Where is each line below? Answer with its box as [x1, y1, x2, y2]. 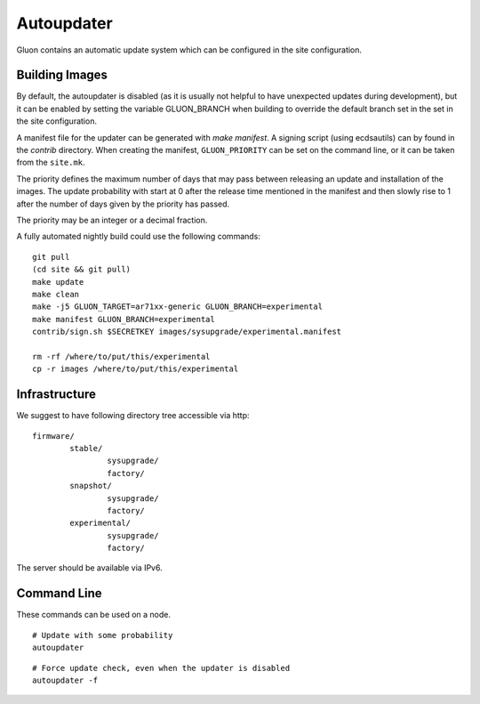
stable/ [69, 443, 103, 453]
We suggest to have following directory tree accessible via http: [16, 410, 250, 421]
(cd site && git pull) [32, 264, 132, 275]
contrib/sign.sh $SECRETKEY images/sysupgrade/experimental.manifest [32, 327, 342, 337]
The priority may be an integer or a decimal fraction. [16, 214, 208, 225]
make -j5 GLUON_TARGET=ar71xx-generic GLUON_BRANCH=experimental [32, 302, 324, 312]
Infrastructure [16, 387, 97, 402]
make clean [32, 289, 80, 299]
